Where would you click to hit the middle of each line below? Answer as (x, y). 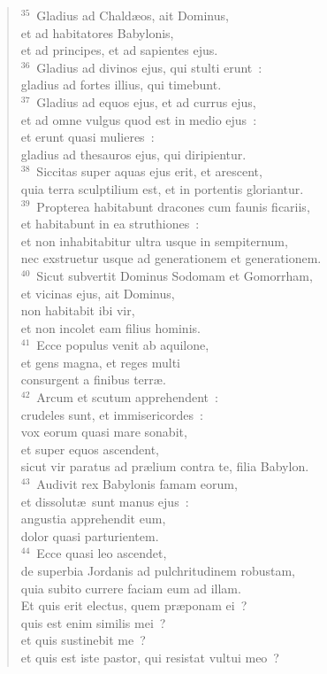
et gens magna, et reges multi (101, 362)
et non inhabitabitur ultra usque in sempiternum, (154, 240)
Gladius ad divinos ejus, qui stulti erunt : (149, 67)
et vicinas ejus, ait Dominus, (98, 293)
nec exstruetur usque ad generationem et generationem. (171, 258)
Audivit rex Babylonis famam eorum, (137, 484)
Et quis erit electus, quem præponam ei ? (134, 605)
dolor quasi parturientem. (90, 535)
